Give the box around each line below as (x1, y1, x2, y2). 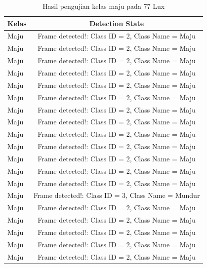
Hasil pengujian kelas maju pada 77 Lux (42, 1, 165, 11)
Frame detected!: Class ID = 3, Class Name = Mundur (33, 190, 200, 200)
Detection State (89, 18, 144, 28)
